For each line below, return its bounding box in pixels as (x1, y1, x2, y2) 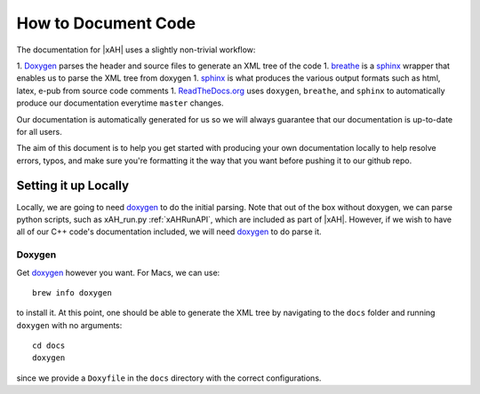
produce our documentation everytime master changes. (16, 98, 224, 108)
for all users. (16, 126, 62, 137)
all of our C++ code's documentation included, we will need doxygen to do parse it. (16, 226, 322, 237)
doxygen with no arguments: (16, 319, 123, 330)
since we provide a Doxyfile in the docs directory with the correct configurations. (16, 373, 322, 383)
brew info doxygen (32, 288, 113, 297)
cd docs (32, 341, 66, 351)
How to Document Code (16, 13, 196, 33)
